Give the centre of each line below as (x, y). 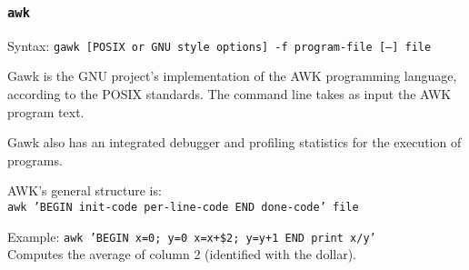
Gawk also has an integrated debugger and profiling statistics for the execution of (234, 142)
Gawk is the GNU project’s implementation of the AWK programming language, (232, 76)
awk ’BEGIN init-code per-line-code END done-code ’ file (183, 207)
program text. (46, 111)
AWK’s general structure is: (85, 190)
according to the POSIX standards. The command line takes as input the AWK (230, 94)
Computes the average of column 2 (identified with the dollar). (182, 254)
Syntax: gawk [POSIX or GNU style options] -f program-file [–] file (220, 45)
